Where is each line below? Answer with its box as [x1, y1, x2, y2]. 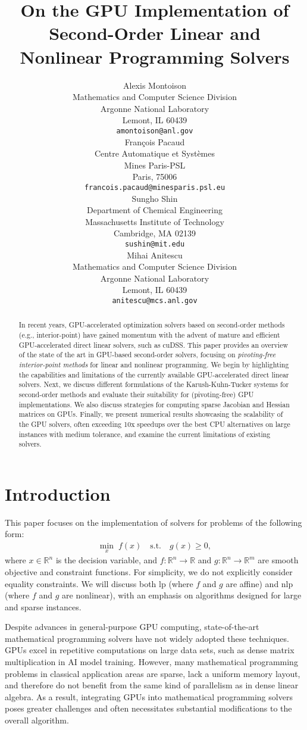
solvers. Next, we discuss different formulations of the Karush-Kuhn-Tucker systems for [18, 379, 289, 389]
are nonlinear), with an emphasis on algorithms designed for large [62, 589, 302, 601]
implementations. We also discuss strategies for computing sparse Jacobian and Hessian [18, 399, 290, 409]
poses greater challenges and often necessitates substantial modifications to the [5, 702, 292, 715]
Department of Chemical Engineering [87, 204, 223, 216]
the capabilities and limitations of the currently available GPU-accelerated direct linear [18, 369, 289, 379]
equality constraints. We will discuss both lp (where [5, 577, 193, 589]
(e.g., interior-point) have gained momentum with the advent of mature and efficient [18, 330, 280, 340]
